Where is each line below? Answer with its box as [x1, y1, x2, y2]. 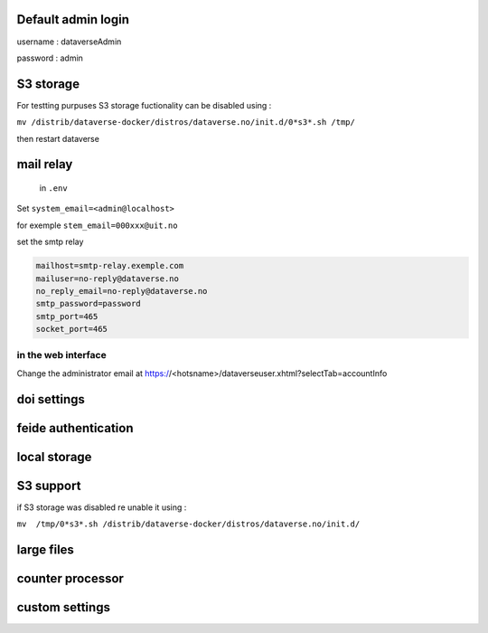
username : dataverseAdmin [16, 36, 122, 47]
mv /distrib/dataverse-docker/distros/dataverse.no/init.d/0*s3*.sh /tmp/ [16, 118, 356, 128]
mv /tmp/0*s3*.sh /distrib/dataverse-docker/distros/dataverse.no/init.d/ [16, 519, 361, 529]
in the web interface [16, 349, 108, 362]
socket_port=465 [35, 324, 108, 335]
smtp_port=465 [35, 311, 99, 321]
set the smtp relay [16, 236, 84, 248]
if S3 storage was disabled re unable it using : [16, 502, 187, 513]
